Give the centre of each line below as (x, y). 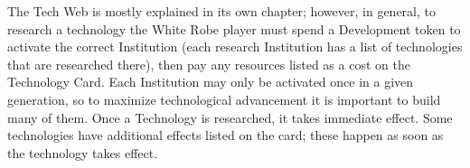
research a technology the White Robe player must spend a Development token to (234, 28)
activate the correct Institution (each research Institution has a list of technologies (235, 47)
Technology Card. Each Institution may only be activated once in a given (211, 82)
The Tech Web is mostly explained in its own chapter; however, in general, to (221, 11)
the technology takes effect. (83, 152)
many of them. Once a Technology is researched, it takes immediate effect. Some (230, 117)
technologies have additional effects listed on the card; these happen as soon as (226, 135)
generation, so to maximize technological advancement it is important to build (224, 99)
